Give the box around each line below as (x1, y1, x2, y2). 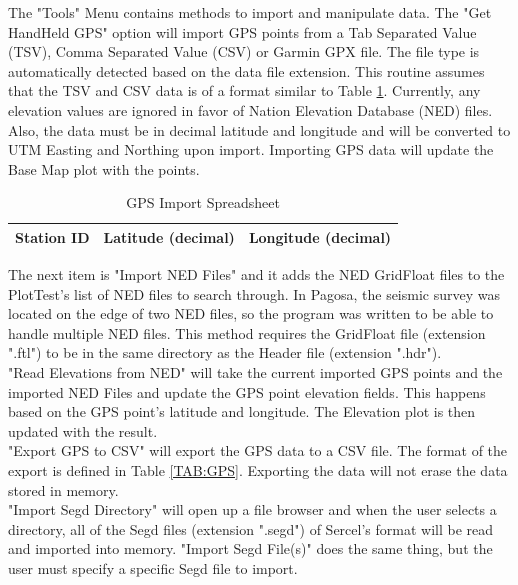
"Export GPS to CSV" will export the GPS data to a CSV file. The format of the (8, 440, 508, 461)
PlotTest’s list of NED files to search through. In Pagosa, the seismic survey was (8, 283, 501, 304)
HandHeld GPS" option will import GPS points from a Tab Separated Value (8, 21, 477, 42)
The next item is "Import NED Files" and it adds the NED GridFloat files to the (8, 264, 505, 285)
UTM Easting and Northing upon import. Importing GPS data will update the (8, 139, 494, 160)
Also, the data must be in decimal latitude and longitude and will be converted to (8, 119, 511, 140)
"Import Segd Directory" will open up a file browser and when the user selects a (8, 499, 497, 520)
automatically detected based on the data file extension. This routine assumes (8, 60, 485, 81)
